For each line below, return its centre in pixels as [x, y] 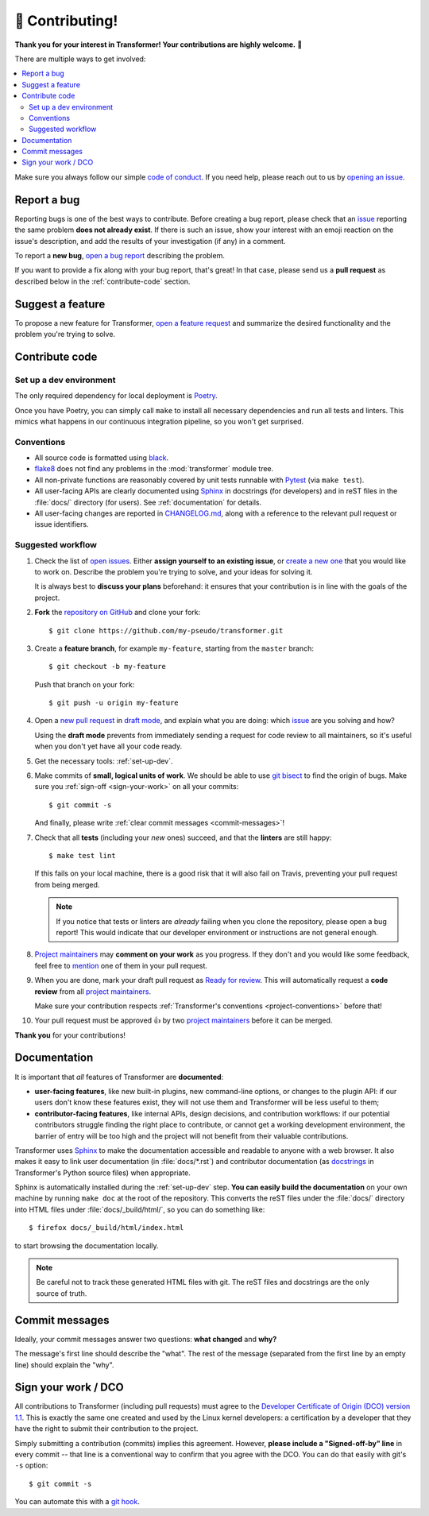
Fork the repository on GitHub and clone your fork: [118, 613]
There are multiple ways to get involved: [80, 59]
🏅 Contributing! [66, 21]
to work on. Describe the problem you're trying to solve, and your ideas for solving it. [174, 571]
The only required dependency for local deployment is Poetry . [116, 396]
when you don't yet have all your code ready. [108, 746]
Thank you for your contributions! [70, 1035]
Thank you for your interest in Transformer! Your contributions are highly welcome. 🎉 [158, 44]
